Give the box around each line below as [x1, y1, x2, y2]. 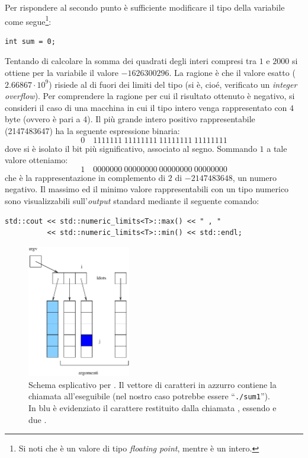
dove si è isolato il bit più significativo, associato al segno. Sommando [5, 142, 257, 154]
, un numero [232, 171, 277, 183]
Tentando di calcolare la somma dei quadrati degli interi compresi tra [5, 55, 257, 67]
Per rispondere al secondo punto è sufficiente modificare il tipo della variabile [5, 1, 285, 13]
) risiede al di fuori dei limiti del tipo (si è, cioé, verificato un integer [49, 78, 297, 90]
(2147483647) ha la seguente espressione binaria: [5, 125, 180, 136]
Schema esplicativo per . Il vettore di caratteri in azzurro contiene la [28, 378, 277, 390]
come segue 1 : [5, 13, 52, 27]
